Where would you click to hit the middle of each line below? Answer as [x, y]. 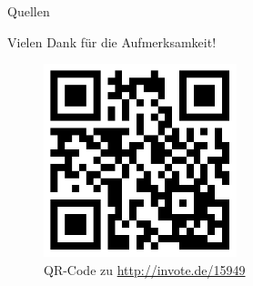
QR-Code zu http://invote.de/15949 [145, 269]
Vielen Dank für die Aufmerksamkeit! [112, 41]
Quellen [29, 11]
